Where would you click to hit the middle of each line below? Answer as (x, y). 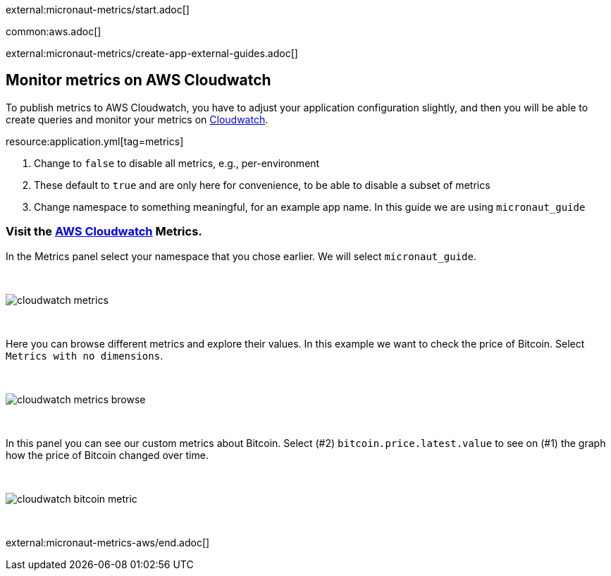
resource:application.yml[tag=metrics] (95, 141)
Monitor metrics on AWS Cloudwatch (138, 80)
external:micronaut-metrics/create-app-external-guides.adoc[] (152, 53)
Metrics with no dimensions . (85, 355)
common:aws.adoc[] (54, 31)
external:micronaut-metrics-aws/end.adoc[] (108, 542)
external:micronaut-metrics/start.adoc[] (98, 10)
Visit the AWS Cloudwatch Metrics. (104, 232)
